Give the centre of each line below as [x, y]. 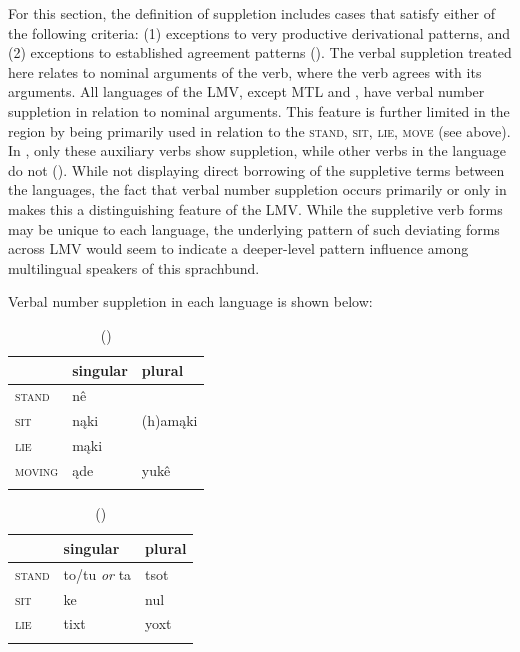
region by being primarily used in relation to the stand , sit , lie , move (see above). [259, 130]
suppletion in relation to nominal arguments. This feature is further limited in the [259, 110]
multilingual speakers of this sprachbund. [134, 267]
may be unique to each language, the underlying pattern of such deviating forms [254, 228]
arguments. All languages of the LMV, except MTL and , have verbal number [246, 91]
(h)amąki [169, 420]
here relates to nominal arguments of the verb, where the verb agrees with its [245, 71]
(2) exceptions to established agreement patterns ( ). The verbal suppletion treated [260, 52]
